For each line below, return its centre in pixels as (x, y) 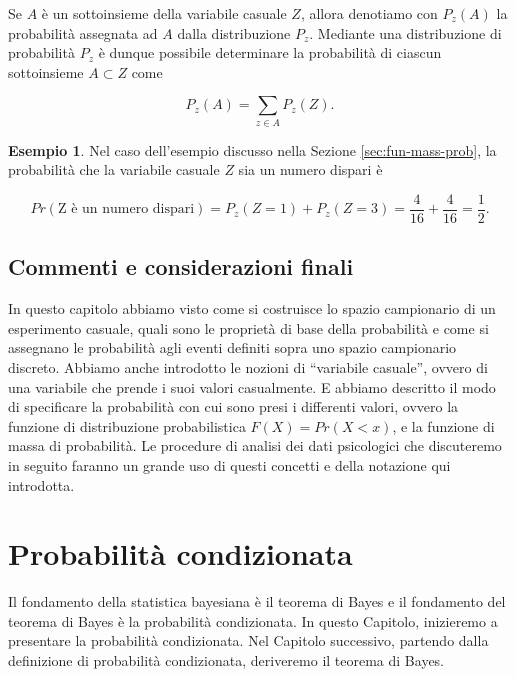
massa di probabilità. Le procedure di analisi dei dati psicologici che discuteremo (255, 445)
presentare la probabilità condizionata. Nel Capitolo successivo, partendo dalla (248, 640)
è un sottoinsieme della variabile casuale (164, 13)
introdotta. (41, 484)
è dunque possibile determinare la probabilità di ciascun (270, 52)
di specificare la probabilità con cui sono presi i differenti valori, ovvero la (233, 406)
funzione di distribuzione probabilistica (127, 425)
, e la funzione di (443, 425)
